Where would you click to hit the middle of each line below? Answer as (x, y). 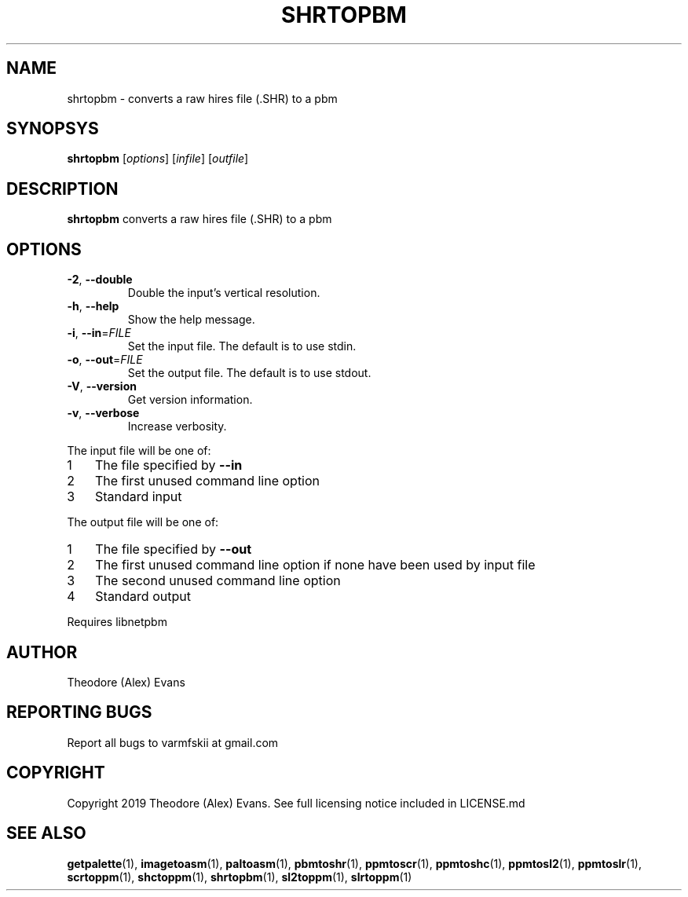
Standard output (143, 597)
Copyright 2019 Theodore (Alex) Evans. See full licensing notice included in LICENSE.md (296, 803)
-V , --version (102, 386)
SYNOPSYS (53, 129)
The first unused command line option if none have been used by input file (315, 565)
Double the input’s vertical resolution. (224, 293)
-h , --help (93, 306)
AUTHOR (42, 652)
